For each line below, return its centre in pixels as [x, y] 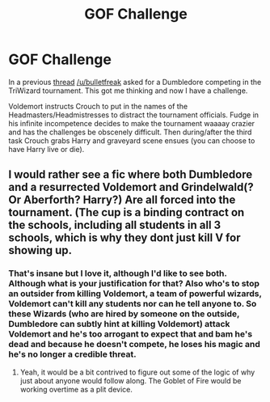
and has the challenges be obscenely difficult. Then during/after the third [130, 132]
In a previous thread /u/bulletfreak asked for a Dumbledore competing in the [135, 82]
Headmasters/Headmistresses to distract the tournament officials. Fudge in [134, 115]
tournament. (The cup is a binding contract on [127, 212]
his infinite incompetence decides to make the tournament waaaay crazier [132, 123]
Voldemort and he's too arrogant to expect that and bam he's [131, 334]
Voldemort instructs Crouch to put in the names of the [98, 106]
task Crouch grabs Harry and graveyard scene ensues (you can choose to [132, 140]
